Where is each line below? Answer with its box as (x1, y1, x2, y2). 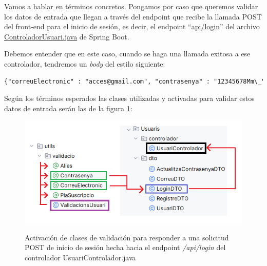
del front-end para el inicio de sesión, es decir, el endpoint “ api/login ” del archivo (4, 21, 260, 32)
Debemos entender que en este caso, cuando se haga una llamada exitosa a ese (4, 48, 251, 59)
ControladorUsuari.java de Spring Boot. (4, 31, 129, 42)
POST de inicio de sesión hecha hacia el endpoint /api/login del (25, 242, 226, 253)
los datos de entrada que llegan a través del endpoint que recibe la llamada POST (4, 11, 262, 22)
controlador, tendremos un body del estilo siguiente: (4, 58, 165, 69)
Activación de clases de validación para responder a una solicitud (25, 232, 229, 242)
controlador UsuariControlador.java (25, 252, 136, 262)
